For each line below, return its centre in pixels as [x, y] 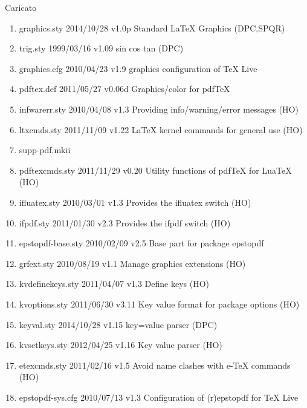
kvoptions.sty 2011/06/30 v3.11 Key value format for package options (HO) [159, 304]
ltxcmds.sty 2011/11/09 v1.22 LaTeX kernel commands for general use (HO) [161, 129]
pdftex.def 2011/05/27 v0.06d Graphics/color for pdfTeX [124, 89]
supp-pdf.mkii [45, 150]
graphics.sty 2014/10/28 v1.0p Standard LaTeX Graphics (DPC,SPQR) [152, 28]
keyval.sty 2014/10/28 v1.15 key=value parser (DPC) [118, 324]
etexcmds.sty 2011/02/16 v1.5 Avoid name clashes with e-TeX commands [155, 365]
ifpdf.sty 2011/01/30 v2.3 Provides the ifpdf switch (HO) [125, 222]
